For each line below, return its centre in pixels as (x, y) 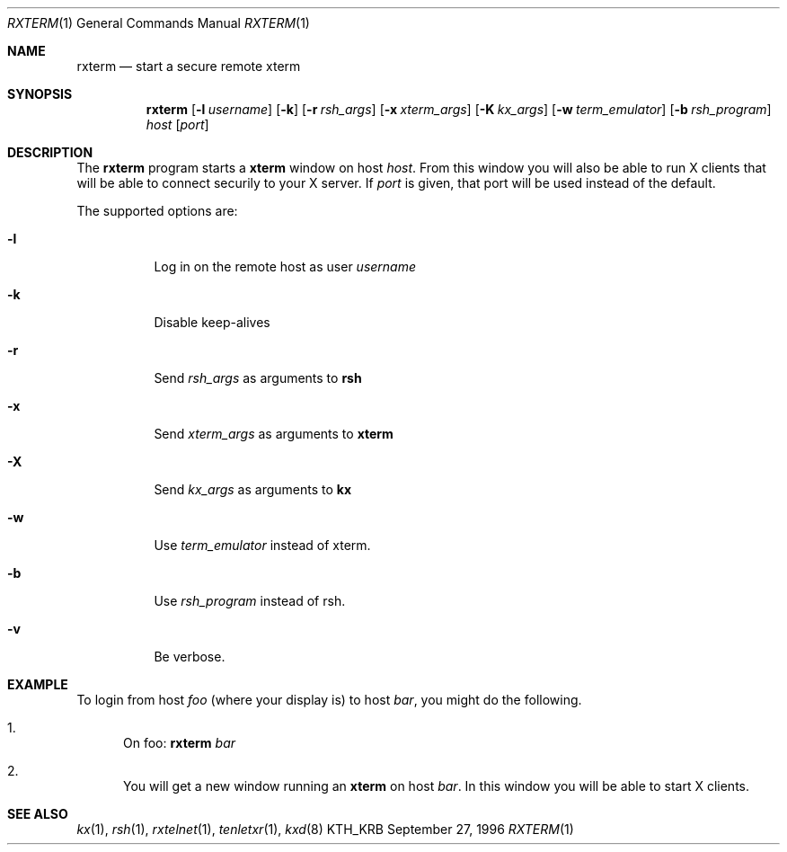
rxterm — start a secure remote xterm (189, 66)
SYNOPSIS (40, 94)
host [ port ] (177, 124)
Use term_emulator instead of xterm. (262, 545)
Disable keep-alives (212, 322)
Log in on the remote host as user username (285, 266)
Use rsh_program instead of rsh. (250, 601)
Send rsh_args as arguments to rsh (258, 378)
